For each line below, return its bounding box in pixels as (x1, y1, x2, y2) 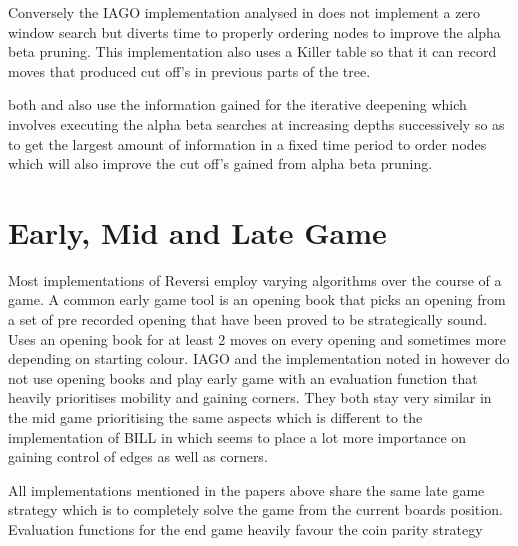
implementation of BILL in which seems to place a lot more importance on (8, 426, 467, 447)
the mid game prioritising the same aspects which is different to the (8, 407, 423, 428)
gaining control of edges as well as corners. (8, 446, 268, 467)
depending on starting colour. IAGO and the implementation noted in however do (8, 348, 510, 369)
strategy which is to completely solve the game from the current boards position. (8, 499, 503, 520)
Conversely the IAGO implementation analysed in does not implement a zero (8, 2, 481, 22)
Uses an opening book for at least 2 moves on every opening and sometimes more (8, 328, 506, 349)
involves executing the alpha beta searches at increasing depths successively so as (8, 113, 505, 134)
